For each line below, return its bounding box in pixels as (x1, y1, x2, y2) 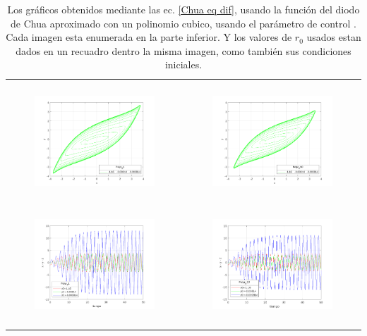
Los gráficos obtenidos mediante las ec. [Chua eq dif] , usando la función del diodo (7, 2, 360, 16)
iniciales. (164, 57, 203, 72)
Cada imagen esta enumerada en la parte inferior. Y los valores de (6, 30, 292, 44)
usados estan (306, 30, 361, 44)
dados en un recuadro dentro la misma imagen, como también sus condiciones (16, 43, 351, 58)
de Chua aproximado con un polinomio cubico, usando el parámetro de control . (11, 15, 356, 30)
